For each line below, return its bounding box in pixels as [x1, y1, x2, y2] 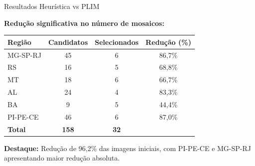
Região [7, 36, 31, 47]
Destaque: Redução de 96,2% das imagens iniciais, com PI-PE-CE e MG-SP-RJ [4, 143, 251, 153]
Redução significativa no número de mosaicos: [4, 17, 164, 28]
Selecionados [95, 36, 139, 47]
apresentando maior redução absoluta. [4, 153, 120, 163]
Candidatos [48, 36, 88, 47]
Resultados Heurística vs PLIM [4, 1, 100, 11]
